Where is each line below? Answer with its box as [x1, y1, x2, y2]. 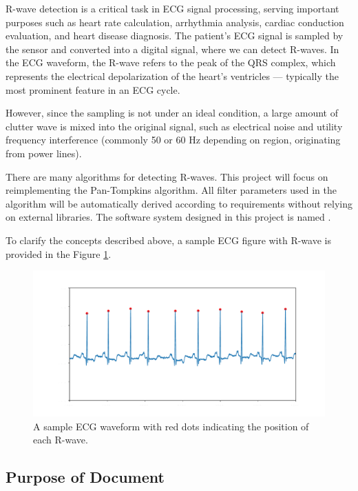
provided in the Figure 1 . [6, 246, 112, 261]
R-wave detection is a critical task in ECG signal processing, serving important [6, 1, 339, 15]
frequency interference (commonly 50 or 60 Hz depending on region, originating [6, 132, 341, 147]
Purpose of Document [6, 466, 165, 488]
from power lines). [6, 146, 82, 160]
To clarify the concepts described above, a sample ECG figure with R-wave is [6, 232, 331, 247]
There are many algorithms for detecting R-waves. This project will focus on [6, 169, 328, 183]
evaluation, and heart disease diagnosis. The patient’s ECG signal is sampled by [6, 28, 344, 43]
